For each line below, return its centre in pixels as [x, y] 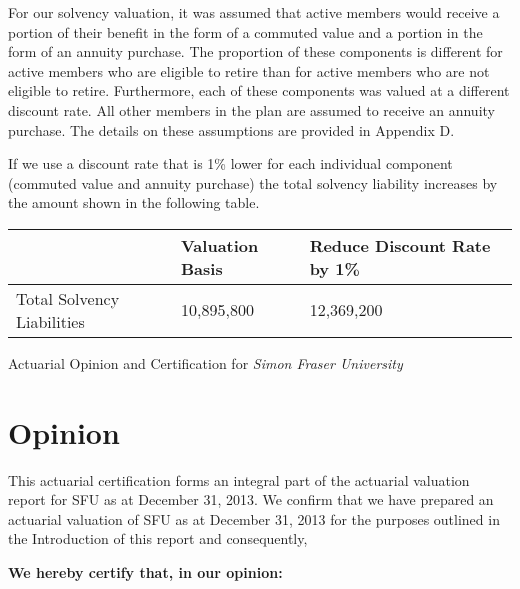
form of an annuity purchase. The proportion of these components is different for [255, 51]
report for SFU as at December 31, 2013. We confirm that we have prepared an [251, 499]
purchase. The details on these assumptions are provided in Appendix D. [231, 129]
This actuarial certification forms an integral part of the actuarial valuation [239, 479]
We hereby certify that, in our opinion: [145, 572]
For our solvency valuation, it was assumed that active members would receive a [254, 12]
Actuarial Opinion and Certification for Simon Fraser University [205, 362]
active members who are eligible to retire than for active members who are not [249, 70]
